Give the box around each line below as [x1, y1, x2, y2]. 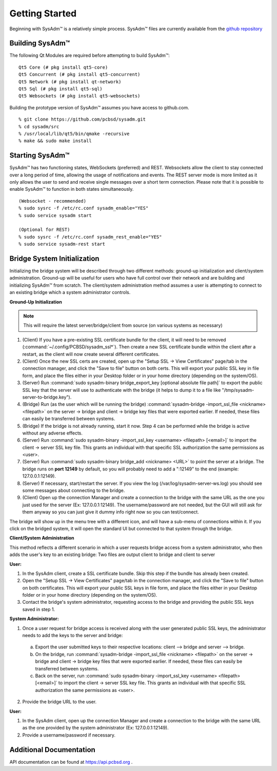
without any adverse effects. [22, 430, 83, 436]
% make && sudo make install [18, 138, 92, 144]
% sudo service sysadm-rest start [18, 241, 105, 247]
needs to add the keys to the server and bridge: [22, 632, 123, 639]
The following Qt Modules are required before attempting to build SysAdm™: [9, 52, 170, 58]
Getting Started [9, 8, 77, 19]
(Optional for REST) [18, 227, 70, 233]
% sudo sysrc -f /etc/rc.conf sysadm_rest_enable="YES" [18, 234, 162, 240]
